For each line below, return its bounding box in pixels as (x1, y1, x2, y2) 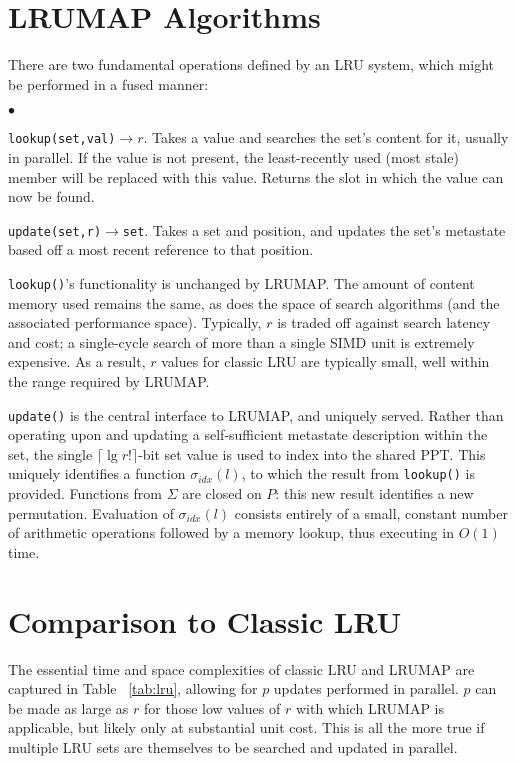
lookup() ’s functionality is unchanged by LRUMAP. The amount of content (8, 273, 475, 293)
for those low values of (143, 697, 281, 718)
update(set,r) (8, 224, 102, 239)
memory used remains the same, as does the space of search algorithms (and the (8, 292, 500, 313)
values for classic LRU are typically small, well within (161, 351, 490, 372)
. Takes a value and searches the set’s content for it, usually (143, 127, 509, 148)
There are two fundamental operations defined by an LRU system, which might (8, 54, 495, 75)
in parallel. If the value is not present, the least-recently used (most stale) (8, 146, 459, 167)
